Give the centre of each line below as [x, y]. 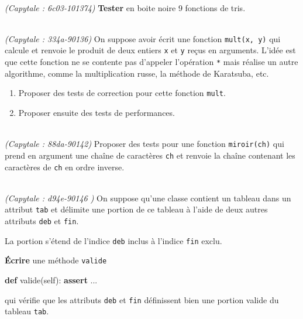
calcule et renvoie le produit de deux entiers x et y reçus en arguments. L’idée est [150, 50]
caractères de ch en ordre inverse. [65, 167]
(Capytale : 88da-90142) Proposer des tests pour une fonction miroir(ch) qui [144, 144]
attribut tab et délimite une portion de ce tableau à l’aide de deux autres [136, 209]
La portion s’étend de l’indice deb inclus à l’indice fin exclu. [113, 240]
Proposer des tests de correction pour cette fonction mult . [122, 93]
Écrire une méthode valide [56, 260]
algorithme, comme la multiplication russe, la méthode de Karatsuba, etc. [137, 73]
